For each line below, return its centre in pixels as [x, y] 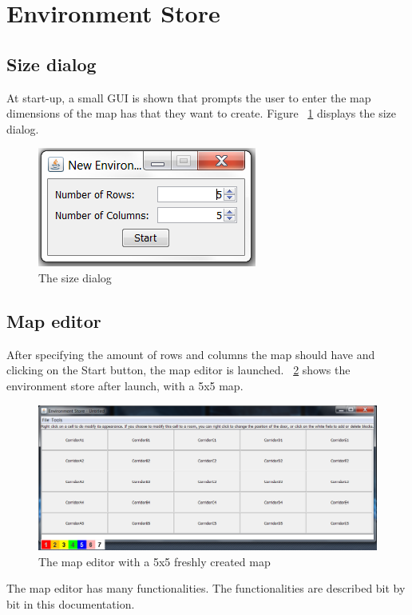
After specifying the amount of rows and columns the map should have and [191, 354]
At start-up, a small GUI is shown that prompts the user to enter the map [189, 97]
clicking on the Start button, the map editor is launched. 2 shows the [178, 370]
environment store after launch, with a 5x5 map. [125, 385]
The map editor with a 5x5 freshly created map [154, 561]
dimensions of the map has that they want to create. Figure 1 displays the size [201, 113]
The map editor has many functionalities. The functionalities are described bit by [206, 588]
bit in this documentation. [71, 604]
